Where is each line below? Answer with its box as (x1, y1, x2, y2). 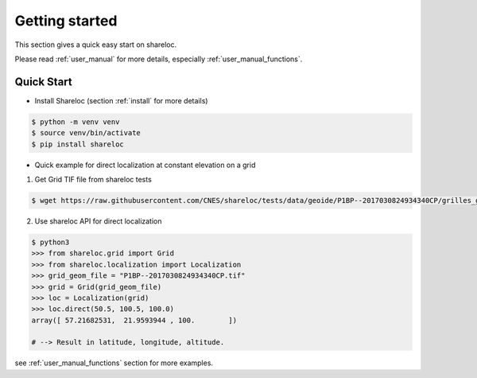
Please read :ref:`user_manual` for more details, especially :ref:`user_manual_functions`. (14, 54, 303, 64)
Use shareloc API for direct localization (34, 216, 162, 226)
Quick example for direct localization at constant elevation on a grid (34, 160, 256, 170)
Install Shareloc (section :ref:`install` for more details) (34, 95, 208, 105)
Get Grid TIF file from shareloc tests (34, 174, 153, 184)
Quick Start (14, 75, 72, 88)
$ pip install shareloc (31, 139, 125, 149)
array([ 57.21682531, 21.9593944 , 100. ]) (31, 315, 238, 325)
